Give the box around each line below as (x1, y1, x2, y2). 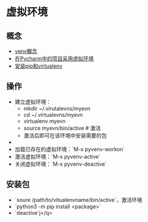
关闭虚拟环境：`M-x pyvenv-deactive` (14, 160, 107, 168)
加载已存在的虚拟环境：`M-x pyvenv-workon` (14, 146, 126, 153)
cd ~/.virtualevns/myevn (23, 111, 83, 118)
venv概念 (14, 48, 37, 54)
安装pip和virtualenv (14, 63, 63, 69)
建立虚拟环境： (14, 98, 52, 105)
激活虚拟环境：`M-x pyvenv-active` (14, 153, 101, 160)
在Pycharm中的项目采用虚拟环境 (14, 55, 94, 62)
